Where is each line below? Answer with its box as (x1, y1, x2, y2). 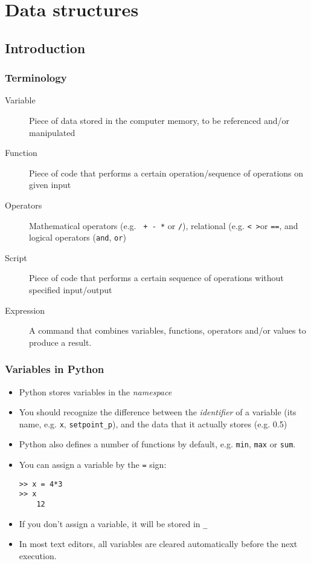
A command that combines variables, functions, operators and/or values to (29, 324, 306, 337)
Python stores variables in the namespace (19, 385, 172, 398)
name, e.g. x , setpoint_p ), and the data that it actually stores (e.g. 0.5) (19, 417, 287, 430)
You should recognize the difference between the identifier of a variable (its (19, 406, 297, 418)
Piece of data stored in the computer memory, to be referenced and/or (29, 114, 289, 126)
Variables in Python (5, 361, 104, 377)
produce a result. (29, 335, 92, 348)
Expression (5, 303, 45, 316)
